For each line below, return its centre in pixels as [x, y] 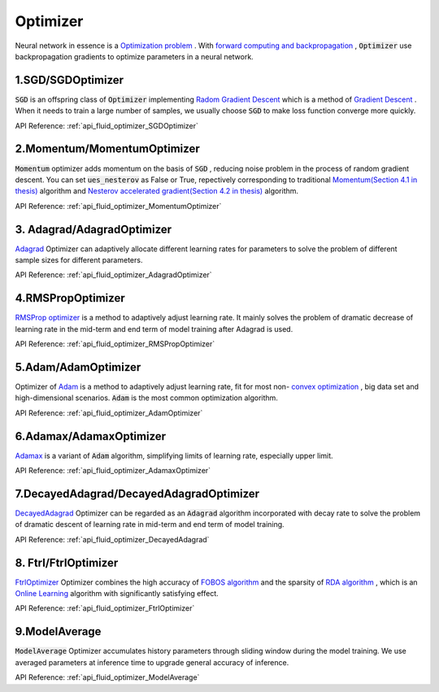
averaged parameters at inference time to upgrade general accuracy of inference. [152, 662]
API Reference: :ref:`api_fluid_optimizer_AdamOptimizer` [109, 413]
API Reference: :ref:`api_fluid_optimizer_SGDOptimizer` [107, 125]
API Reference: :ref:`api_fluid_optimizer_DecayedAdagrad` [112, 539]
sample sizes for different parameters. [79, 260]
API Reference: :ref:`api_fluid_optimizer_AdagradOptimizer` [113, 275]
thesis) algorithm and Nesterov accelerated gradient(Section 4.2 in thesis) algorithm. [157, 191]
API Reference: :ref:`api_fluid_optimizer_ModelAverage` [107, 677]
